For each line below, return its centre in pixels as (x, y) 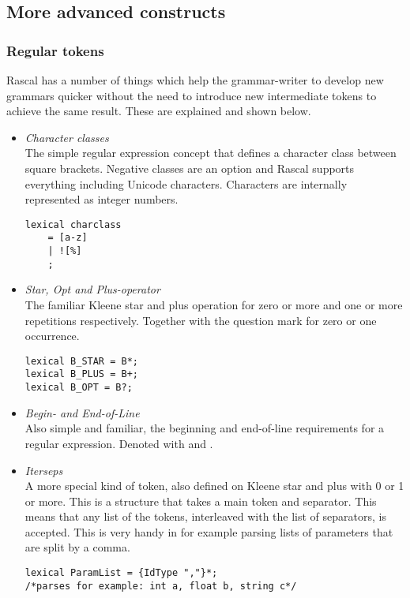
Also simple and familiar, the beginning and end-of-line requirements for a (205, 428)
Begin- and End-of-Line (82, 412)
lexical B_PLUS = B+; (81, 374)
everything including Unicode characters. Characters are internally (186, 183)
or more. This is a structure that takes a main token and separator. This (201, 501)
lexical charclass (73, 224)
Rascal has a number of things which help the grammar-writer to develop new (195, 80)
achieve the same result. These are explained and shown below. (159, 111)
